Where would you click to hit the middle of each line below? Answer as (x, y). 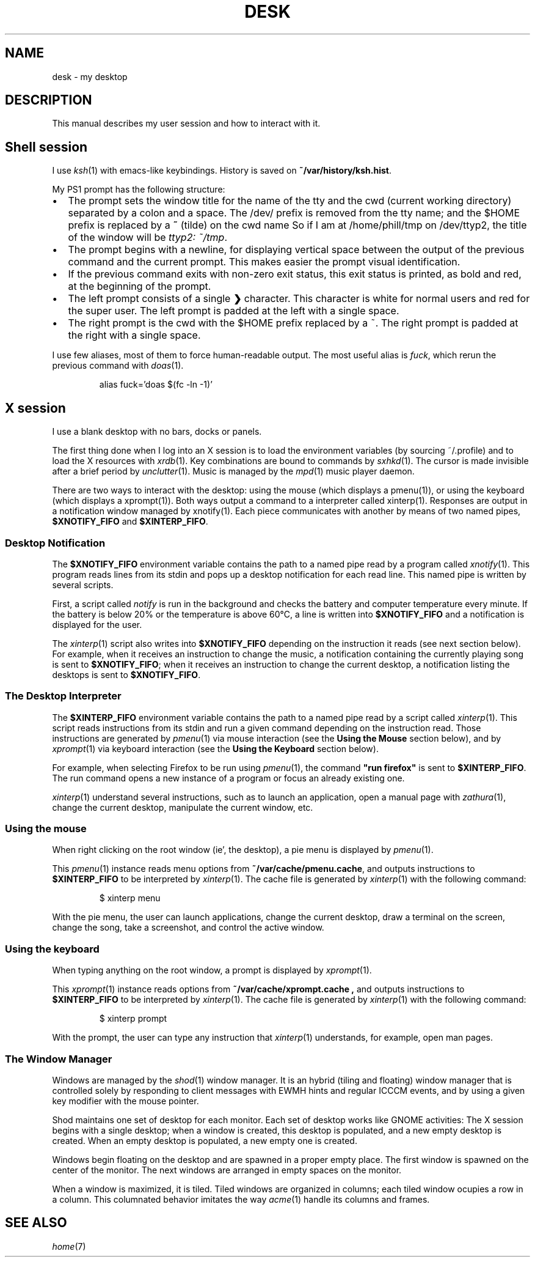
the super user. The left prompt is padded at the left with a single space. (234, 311)
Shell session (46, 147)
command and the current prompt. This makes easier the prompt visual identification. (264, 262)
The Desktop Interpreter (63, 696)
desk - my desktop (90, 76)
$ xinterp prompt (133, 1019)
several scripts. (83, 585)
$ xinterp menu (130, 898)
